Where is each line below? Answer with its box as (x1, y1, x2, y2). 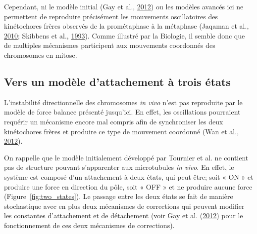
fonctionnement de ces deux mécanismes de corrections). (4, 220, 175, 230)
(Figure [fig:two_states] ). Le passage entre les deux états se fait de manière (4, 191, 233, 201)
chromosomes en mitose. (4, 49, 77, 60)
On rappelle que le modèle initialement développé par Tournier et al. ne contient (4, 152, 249, 162)
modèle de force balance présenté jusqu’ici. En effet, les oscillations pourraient (4, 107, 241, 117)
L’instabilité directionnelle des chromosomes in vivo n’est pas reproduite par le (4, 97, 243, 107)
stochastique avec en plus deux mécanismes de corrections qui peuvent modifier (4, 200, 245, 211)
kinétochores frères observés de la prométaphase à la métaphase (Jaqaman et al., (4, 21, 249, 31)
